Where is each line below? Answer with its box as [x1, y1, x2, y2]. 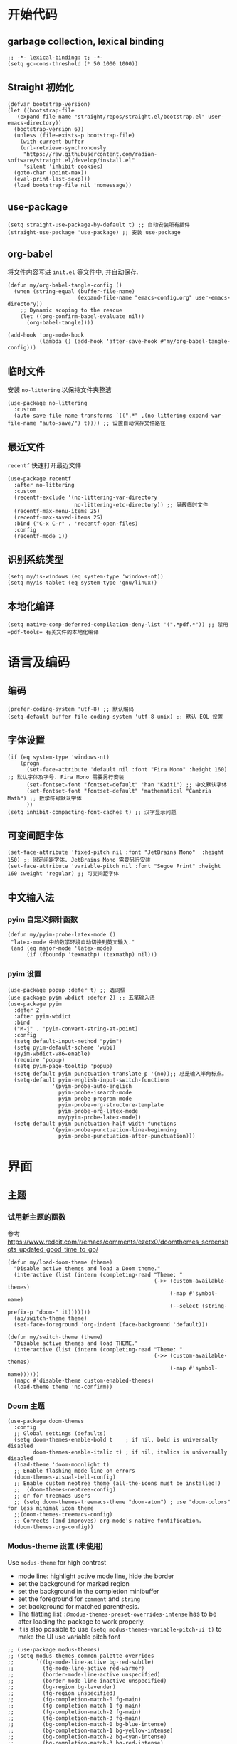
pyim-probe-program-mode [58, 1095, 132, 1103]
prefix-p [7, 1309, 33, 1316]
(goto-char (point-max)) [14, 169, 88, 176]
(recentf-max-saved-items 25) [14, 514, 103, 522]
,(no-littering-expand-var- [141, 412, 224, 420]
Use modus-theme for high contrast [7, 1558, 107, 1566]
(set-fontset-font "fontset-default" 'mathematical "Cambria [26, 787, 212, 794]
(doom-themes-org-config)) [14, 1523, 94, 1531]
